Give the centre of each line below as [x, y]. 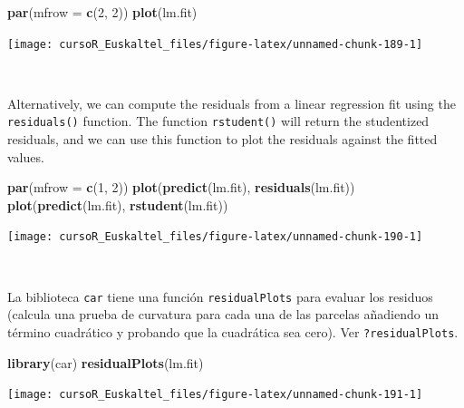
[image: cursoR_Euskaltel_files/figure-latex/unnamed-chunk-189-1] [215, 44]
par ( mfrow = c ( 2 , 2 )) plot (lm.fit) [102, 12]
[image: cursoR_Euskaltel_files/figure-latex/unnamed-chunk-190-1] [215, 237]
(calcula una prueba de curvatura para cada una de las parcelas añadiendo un [223, 314]
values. [26, 156]
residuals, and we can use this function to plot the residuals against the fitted [222, 139]
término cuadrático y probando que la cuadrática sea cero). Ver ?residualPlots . [233, 331]
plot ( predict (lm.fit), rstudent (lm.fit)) [118, 204]
